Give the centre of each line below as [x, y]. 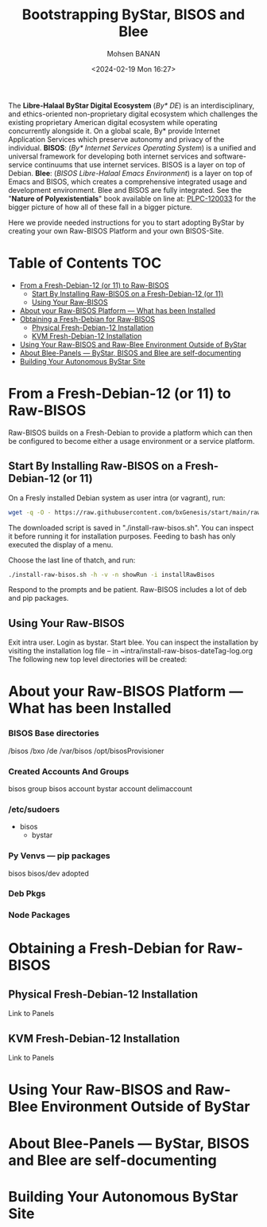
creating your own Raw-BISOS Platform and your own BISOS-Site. [116, 231]
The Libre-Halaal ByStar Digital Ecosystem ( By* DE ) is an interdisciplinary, [132, 105]
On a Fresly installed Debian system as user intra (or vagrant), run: [117, 498]
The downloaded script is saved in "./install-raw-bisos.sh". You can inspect [131, 527]
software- [230, 156]
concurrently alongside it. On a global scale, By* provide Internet [114, 131]
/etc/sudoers [34, 809]
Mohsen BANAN [133, 53]
